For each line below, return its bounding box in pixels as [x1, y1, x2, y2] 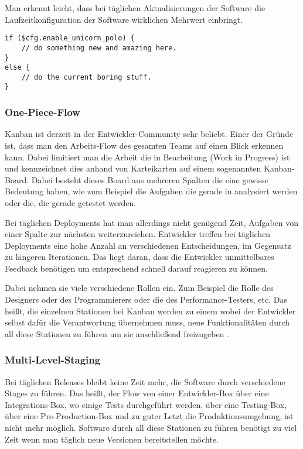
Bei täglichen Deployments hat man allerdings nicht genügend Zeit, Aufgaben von [5, 216, 299, 228]
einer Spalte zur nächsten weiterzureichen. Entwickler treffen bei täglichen [5, 228, 271, 240]
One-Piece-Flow [5, 105, 80, 119]
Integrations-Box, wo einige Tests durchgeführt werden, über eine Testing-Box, [5, 398, 287, 410]
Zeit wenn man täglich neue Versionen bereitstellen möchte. [5, 433, 219, 445]
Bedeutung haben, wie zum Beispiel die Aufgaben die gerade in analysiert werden [5, 185, 298, 197]
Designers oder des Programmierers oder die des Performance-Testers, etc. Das [5, 293, 287, 306]
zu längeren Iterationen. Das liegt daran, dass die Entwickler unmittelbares [5, 251, 274, 263]
